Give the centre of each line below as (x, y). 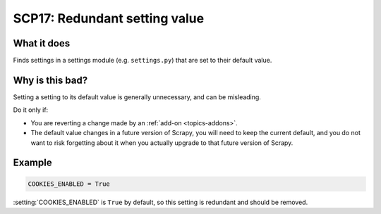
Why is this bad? (50, 80)
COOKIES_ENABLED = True (69, 184)
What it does (42, 43)
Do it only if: (31, 110)
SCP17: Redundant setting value (109, 18)
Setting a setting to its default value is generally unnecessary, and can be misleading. (137, 97)
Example (32, 163)
